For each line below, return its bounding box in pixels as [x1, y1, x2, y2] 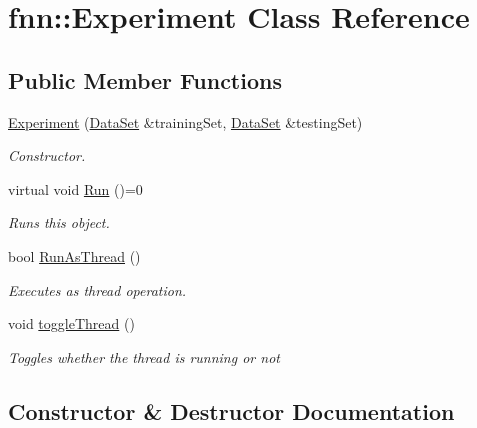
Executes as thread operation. [8, 279, 187, 300]
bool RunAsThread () [8, 245, 141, 266]
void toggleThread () [8, 313, 135, 334]
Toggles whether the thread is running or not [8, 346, 280, 367]
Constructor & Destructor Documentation [8, 395, 455, 426]
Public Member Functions [8, 64, 282, 95]
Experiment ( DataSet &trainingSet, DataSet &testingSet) [8, 111, 363, 132]
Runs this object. [8, 212, 110, 233]
